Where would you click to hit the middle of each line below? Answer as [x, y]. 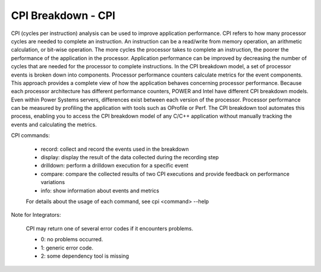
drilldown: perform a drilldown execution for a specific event [114, 166]
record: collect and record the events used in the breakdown [115, 149]
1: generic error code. [67, 248]
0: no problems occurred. [72, 239]
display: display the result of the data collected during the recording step [130, 157]
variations [53, 182]
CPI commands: [30, 135]
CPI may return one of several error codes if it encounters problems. [109, 228]
